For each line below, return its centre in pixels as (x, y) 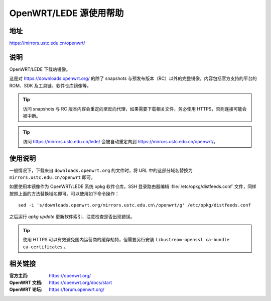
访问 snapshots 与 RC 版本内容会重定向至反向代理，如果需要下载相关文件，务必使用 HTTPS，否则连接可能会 (135, 109)
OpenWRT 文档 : (26, 283)
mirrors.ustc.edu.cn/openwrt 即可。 (52, 177)
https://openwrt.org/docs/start (81, 283)
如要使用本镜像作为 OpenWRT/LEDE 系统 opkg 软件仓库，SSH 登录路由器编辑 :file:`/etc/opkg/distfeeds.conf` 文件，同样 (133, 186)
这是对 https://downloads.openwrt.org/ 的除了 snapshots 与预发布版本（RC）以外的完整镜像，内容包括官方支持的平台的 (133, 78)
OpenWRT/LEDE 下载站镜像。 (40, 69)
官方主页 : (19, 275)
